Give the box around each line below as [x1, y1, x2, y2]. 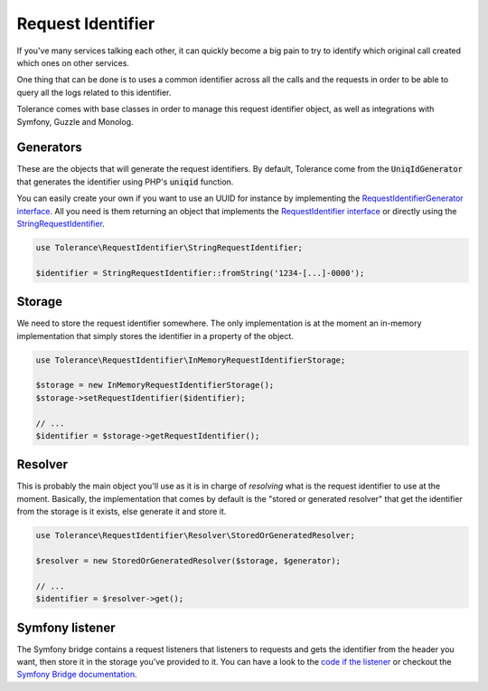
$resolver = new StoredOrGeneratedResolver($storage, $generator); [35, 556, 342, 565]
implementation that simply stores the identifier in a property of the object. [16, 330, 294, 341]
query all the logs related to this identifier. [16, 87, 172, 98]
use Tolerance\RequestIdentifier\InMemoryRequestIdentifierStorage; [35, 355, 346, 365]
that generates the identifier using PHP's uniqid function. [16, 176, 234, 187]
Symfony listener [16, 620, 116, 635]
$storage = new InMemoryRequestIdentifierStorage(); [35, 380, 275, 391]
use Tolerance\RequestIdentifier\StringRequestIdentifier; [35, 242, 303, 252]
